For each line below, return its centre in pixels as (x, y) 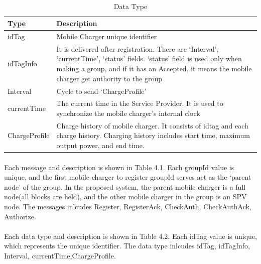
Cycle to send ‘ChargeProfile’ (101, 91)
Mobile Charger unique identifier (107, 36)
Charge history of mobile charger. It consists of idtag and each (152, 125)
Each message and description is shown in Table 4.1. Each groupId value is (119, 167)
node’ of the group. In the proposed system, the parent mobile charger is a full (125, 186)
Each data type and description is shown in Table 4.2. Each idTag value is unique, (130, 236)
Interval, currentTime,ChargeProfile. (60, 255)
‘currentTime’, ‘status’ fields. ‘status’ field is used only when (149, 58)
